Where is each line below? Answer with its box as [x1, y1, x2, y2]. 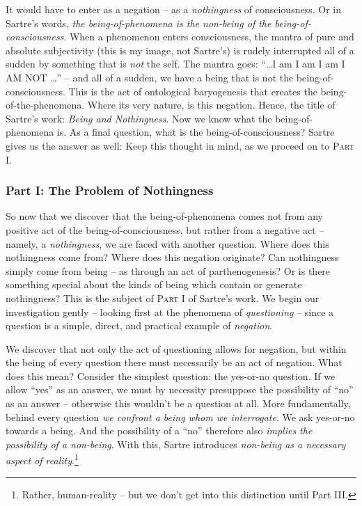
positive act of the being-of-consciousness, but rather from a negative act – [6, 222, 324, 237]
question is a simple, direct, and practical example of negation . [6, 318, 273, 333]
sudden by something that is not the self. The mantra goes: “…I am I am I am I [6, 56, 345, 71]
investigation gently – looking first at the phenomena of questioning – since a [6, 304, 334, 319]
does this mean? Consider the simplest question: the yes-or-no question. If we [6, 368, 336, 383]
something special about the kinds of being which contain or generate [6, 277, 302, 292]
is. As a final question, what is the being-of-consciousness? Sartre [56, 125, 335, 139]
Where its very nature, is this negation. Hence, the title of [87, 97, 336, 112]
